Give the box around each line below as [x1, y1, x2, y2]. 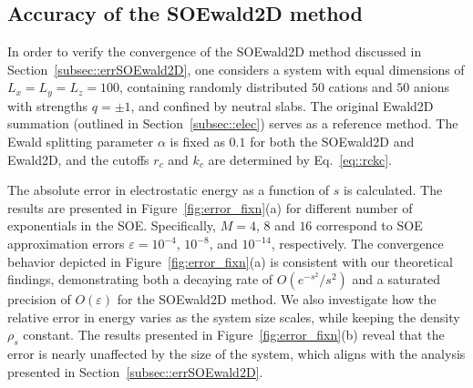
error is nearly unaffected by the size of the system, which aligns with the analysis [7, 344, 466, 363]
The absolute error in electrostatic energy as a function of [7, 180, 330, 199]
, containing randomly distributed [118, 77, 308, 97]
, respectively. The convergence [271, 234, 444, 252]
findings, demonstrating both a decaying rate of [7, 270, 273, 289]
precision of [7, 290, 71, 309]
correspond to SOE [316, 216, 423, 235]
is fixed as [170, 132, 225, 151]
